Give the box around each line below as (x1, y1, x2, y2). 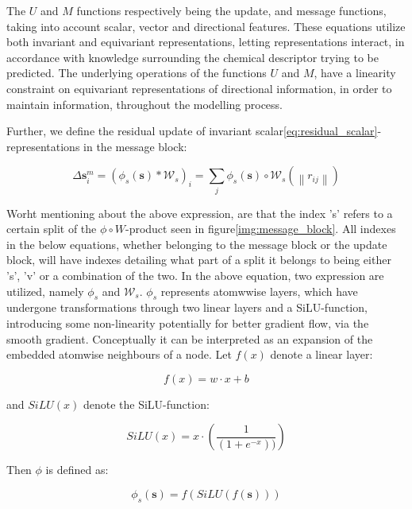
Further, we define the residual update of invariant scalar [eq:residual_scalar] (6, 122, 378, 139)
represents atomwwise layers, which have (160, 282, 358, 299)
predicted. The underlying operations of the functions (6, 64, 267, 81)
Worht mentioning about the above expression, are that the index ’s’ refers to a (6, 204, 393, 221)
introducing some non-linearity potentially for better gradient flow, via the (6, 315, 369, 332)
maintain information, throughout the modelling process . (6, 95, 283, 112)
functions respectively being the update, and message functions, (76, 2, 387, 18)
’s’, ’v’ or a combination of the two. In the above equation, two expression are (6, 267, 384, 284)
